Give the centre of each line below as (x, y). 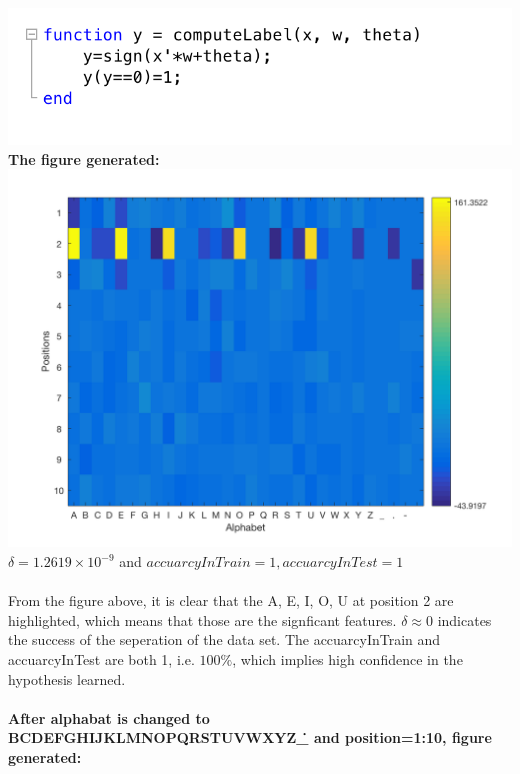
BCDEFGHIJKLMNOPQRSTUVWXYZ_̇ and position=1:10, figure (250, 737)
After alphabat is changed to (109, 717)
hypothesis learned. (67, 678)
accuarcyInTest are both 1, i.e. (101, 658)
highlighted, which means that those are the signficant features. (202, 619)
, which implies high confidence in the (347, 658)
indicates (464, 619)
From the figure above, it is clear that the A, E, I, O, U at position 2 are (231, 600)
